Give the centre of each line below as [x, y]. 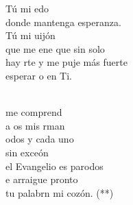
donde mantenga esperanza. [63, 22]
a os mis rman [35, 125]
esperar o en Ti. [39, 75]
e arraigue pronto [42, 179]
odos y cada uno [40, 139]
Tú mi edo [27, 8]
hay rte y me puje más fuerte [66, 62]
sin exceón [27, 152]
